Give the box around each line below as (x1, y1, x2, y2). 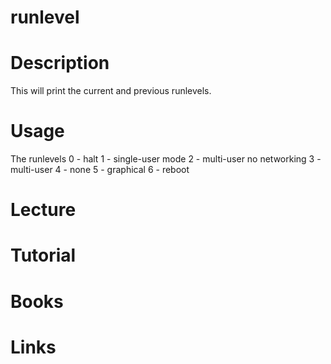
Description (10, 52, 110, 75)
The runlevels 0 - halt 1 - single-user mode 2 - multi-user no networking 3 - (10, 153, 322, 165)
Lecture (10, 199, 77, 221)
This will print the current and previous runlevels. (10, 85, 212, 97)
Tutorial (10, 244, 77, 267)
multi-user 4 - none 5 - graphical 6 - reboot (10, 164, 190, 176)
